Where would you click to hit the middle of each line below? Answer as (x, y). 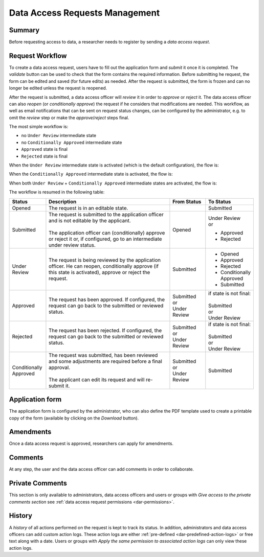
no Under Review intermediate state (59, 136)
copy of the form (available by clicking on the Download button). (74, 418)
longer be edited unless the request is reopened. (58, 88)
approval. (59, 367)
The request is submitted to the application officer (106, 214)
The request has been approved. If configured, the (107, 300)
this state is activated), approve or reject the (99, 272)
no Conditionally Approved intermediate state (72, 142)
